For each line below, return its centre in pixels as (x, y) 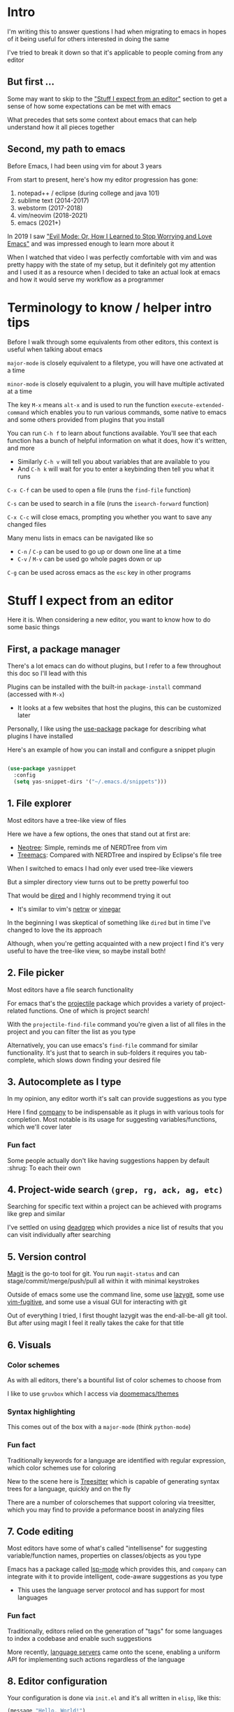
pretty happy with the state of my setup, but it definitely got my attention (111, 264)
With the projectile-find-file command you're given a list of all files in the (116, 1024)
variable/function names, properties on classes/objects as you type (104, 1556)
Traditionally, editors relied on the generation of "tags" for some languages (115, 1631)
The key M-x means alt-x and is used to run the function (88, 404)
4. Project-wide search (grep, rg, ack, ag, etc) (115, 1190)
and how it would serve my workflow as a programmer (86, 279)
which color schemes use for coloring (62, 1468)
